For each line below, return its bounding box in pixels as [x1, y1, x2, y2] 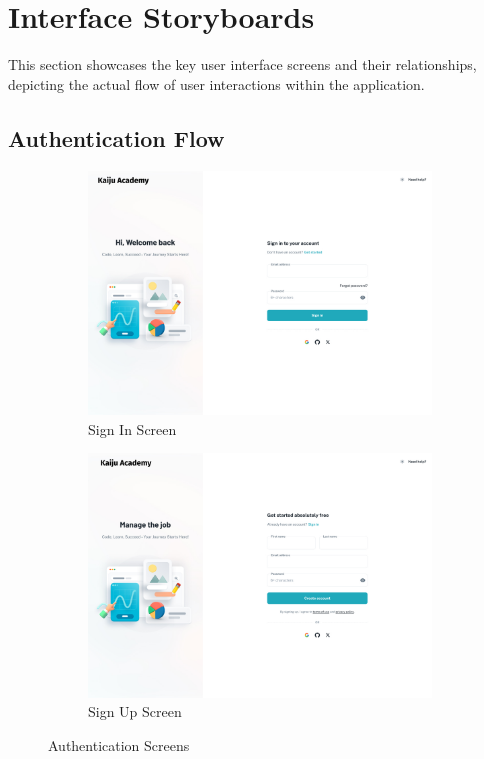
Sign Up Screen [88, 701, 182, 722]
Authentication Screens [48, 735, 190, 756]
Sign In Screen [88, 418, 177, 439]
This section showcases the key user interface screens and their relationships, [8, 54, 477, 75]
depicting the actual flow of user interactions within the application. [8, 73, 425, 94]
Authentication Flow [8, 122, 225, 153]
